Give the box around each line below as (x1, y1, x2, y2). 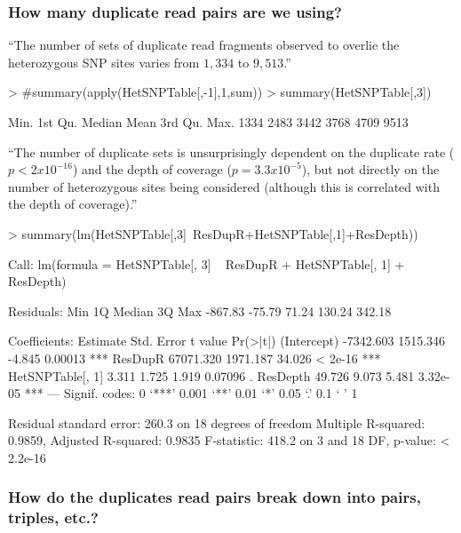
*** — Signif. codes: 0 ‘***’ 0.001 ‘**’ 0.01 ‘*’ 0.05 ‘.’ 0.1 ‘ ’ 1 (24, 384, 358, 402)
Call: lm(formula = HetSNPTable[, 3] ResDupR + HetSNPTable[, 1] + (8, 254, 405, 273)
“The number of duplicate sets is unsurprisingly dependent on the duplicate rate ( (8, 142, 455, 161)
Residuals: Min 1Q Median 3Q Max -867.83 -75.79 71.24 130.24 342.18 (8, 301, 392, 320)
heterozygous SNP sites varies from (8, 52, 200, 71)
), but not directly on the (301, 160, 440, 179)
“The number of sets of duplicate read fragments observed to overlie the (8, 36, 400, 54)
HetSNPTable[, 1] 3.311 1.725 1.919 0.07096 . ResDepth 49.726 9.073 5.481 (8, 366, 415, 385)
